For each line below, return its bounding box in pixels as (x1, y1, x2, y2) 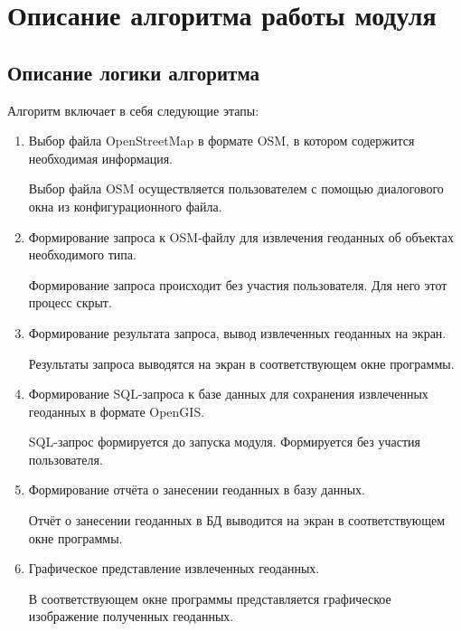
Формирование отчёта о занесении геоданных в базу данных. (28, 480, 365, 499)
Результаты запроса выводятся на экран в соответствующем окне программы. (28, 353, 455, 372)
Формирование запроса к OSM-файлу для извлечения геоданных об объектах (28, 227, 454, 246)
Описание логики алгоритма (7, 58, 260, 86)
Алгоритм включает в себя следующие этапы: (7, 100, 259, 119)
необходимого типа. (28, 245, 136, 264)
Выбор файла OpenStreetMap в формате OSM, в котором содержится (28, 131, 415, 150)
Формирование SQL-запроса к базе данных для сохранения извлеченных (28, 384, 428, 403)
